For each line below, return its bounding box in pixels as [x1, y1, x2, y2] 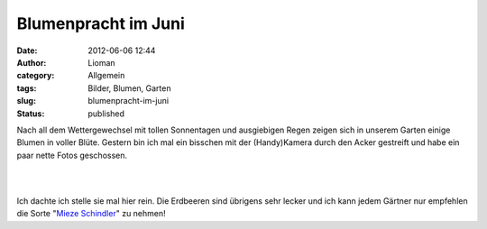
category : [16, 70, 55, 81]
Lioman [87, 57, 116, 68]
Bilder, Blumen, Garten [87, 82, 171, 94]
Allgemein [87, 70, 125, 81]
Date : [16, 45, 38, 56]
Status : [16, 108, 45, 119]
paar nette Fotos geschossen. [16, 150, 128, 160]
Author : [16, 57, 47, 68]
